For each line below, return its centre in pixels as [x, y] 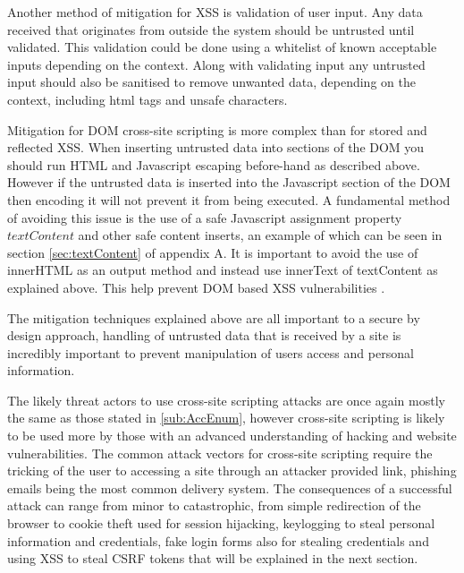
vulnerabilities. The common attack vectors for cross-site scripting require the [220, 453]
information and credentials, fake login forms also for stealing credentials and [218, 540]
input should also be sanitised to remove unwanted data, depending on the [211, 82]
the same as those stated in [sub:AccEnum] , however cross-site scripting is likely [226, 418]
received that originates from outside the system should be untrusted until [211, 29]
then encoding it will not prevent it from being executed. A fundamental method [229, 199]
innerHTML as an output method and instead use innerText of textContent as [223, 270]
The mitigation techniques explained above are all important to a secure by [214, 317]
